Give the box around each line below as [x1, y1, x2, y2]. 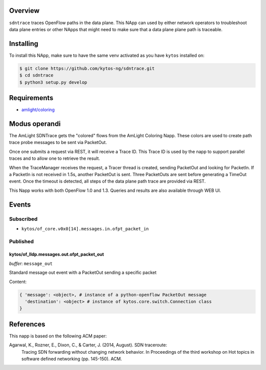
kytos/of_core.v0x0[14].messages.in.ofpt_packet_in [21, 226, 149, 231]
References [9, 320, 45, 328]
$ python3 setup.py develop [19, 79, 87, 85]
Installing [9, 39, 39, 48]
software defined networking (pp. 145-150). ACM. [21, 356, 122, 362]
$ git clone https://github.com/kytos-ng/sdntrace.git [19, 66, 155, 71]
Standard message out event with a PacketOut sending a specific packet [9, 269, 157, 276]
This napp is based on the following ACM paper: [9, 333, 107, 339]
